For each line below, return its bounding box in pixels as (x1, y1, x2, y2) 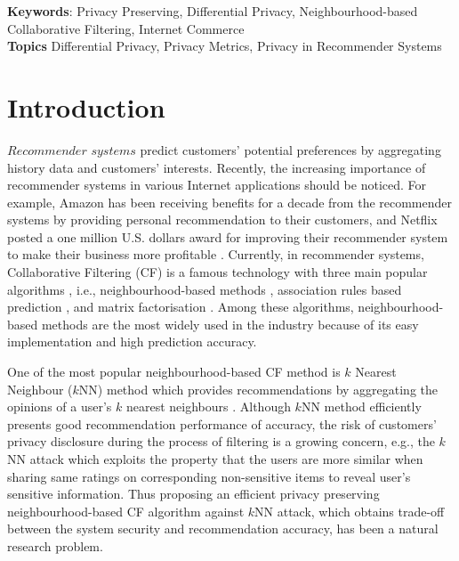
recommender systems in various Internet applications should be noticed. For (7, 175, 427, 194)
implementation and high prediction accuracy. (7, 332, 257, 351)
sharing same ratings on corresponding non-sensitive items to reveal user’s (7, 467, 411, 485)
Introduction (7, 88, 165, 125)
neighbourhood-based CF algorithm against (7, 501, 245, 520)
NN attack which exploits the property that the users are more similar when (7, 450, 423, 467)
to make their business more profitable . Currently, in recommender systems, (7, 245, 424, 264)
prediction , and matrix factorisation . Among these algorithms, (7, 297, 354, 316)
